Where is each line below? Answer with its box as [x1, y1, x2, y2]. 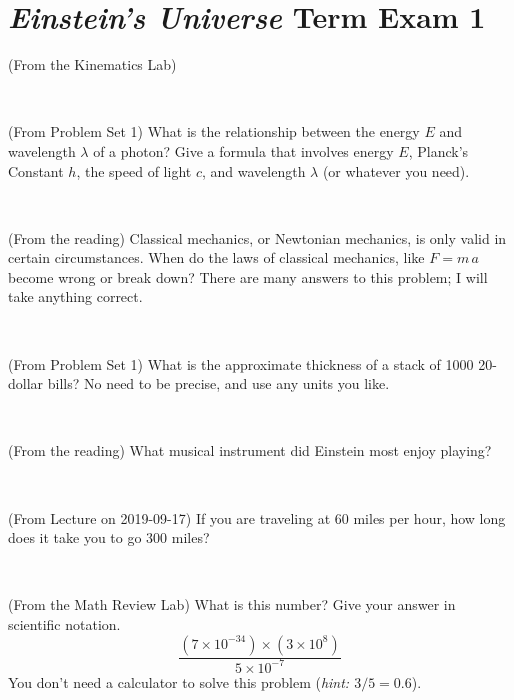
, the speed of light [76, 160, 192, 181]
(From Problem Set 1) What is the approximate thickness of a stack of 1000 [8, 353, 474, 374]
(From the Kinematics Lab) [8, 54, 177, 75]
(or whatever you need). [322, 160, 470, 181]
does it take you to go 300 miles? [8, 527, 210, 548]
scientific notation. [8, 614, 121, 634]
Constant [8, 160, 64, 181]
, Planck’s [408, 140, 469, 161]
